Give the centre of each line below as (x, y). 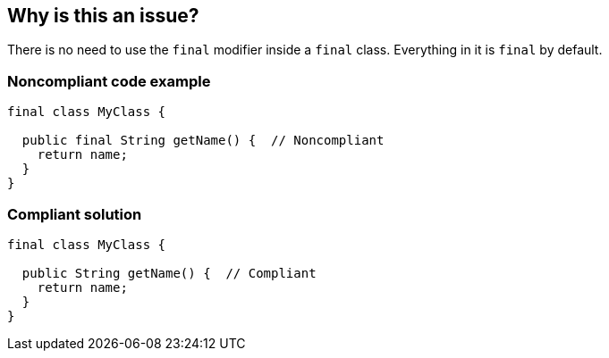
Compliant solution (75, 214)
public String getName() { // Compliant (169, 273)
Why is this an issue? (103, 16)
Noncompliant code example (109, 81)
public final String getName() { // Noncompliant (203, 141)
